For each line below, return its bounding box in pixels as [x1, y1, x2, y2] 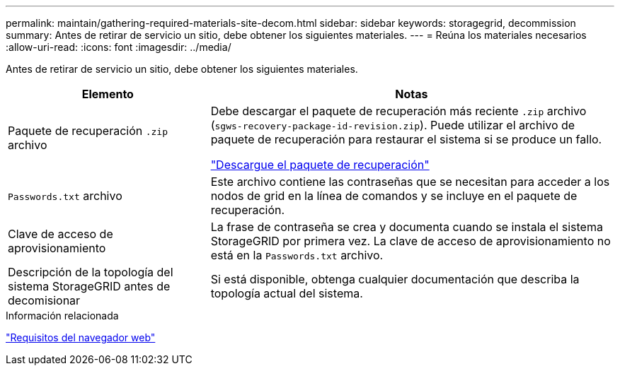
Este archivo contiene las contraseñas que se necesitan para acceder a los [210, 175, 610, 189]
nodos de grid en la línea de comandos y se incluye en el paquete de [210, 189, 578, 203]
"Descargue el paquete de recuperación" [210, 158, 430, 172]
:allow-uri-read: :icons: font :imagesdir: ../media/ [6, 41, 231, 53]
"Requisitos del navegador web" [6, 331, 156, 343]
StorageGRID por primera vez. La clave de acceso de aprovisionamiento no [210, 234, 611, 248]
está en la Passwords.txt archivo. [210, 248, 384, 262]
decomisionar [8, 293, 81, 307]
